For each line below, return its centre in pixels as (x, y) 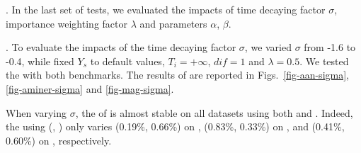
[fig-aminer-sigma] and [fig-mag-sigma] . (90, 88)
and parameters (173, 23)
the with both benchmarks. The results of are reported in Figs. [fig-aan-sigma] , (177, 75)
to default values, (127, 61)
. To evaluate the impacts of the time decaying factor (121, 47)
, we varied (268, 47)
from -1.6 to (330, 47)
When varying (36, 112)
